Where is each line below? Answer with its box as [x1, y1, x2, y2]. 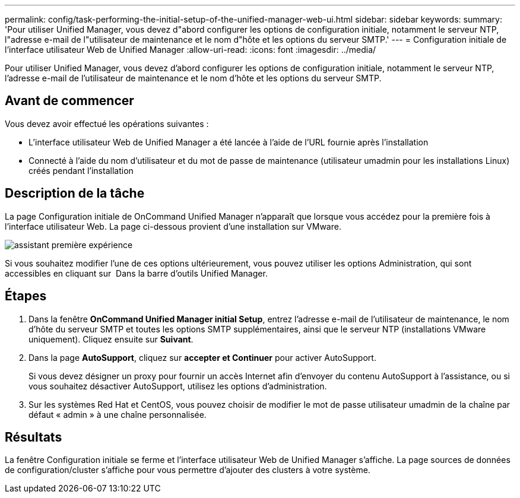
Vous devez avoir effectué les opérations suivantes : [5, 118, 209, 129]
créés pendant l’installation [28, 165, 134, 176]
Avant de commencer [5, 93, 134, 109]
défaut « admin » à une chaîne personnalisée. [28, 409, 207, 420]
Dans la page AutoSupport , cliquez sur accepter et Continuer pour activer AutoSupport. [28, 352, 376, 363]
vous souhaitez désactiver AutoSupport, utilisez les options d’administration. [28, 380, 327, 391]
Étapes [5, 288, 47, 304]
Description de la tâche [5, 186, 145, 201]
